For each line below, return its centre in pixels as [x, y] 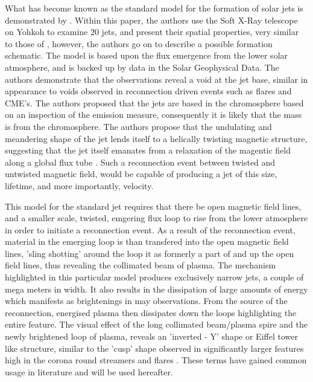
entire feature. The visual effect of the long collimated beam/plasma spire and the [156, 324]
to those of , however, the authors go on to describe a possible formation [139, 43]
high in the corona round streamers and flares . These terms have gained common [156, 360]
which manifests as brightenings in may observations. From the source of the [146, 301]
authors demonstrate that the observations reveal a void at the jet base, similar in [156, 79]
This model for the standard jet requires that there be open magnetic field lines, [153, 206]
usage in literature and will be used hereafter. [89, 371]
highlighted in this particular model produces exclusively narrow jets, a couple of [154, 277]
